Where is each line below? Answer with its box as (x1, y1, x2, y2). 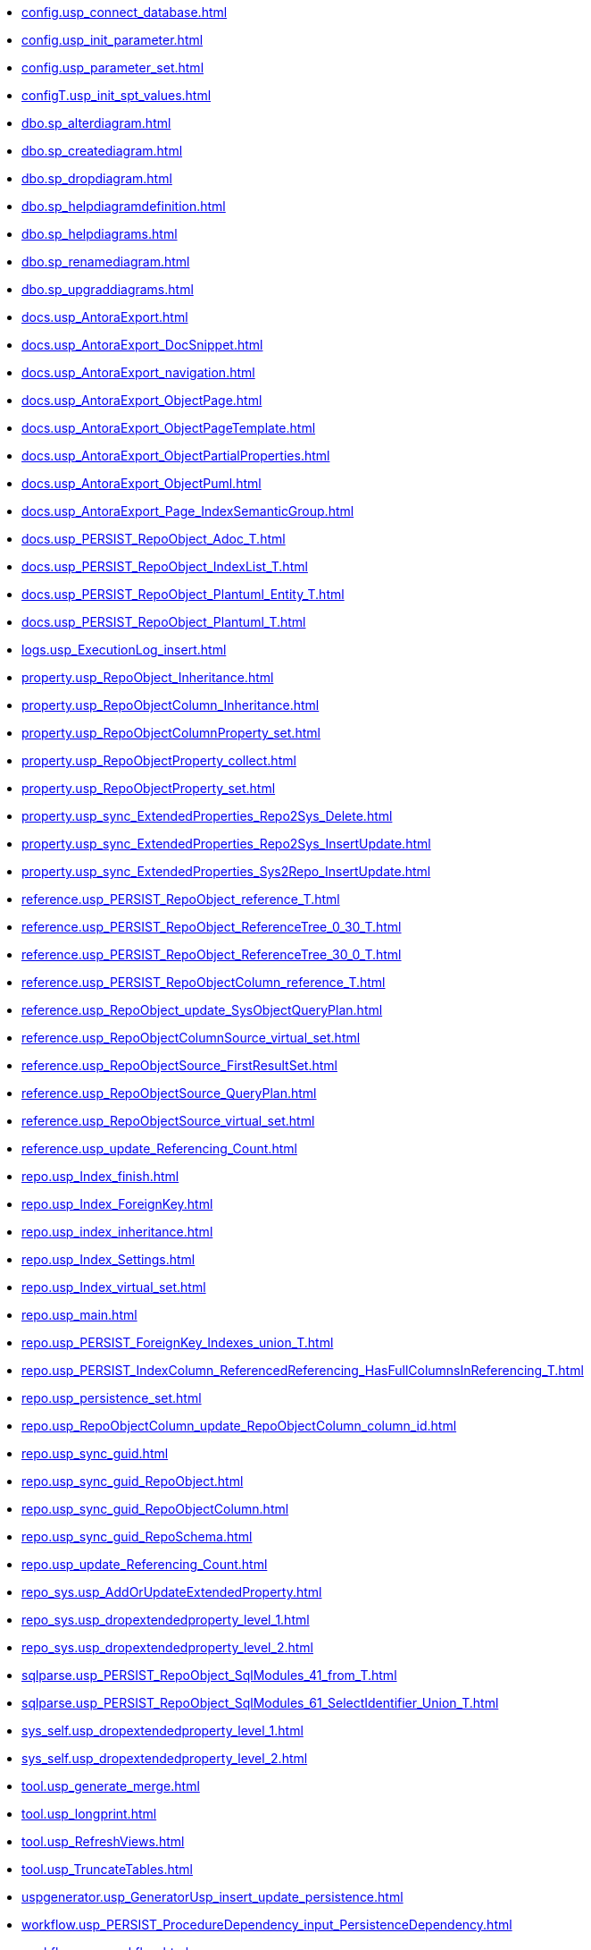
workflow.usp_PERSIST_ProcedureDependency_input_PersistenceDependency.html (21, 1917, 512, 1932)
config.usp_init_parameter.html (21, 32, 204, 47)
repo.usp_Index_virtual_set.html (21, 1279, 206, 1295)
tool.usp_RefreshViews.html (21, 1834, 185, 1849)
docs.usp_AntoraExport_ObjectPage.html (21, 393, 262, 408)
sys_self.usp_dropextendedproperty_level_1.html (21, 1723, 304, 1738)
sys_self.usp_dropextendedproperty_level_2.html (21, 1751, 308, 1766)
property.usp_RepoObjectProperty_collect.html (21, 753, 296, 768)
